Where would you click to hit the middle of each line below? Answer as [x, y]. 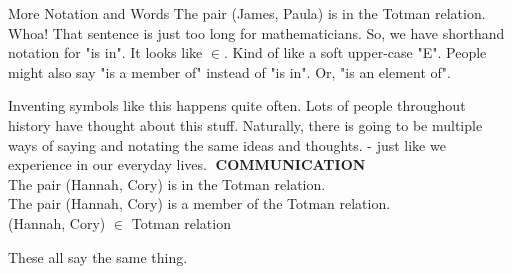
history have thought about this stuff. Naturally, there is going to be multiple [245, 124]
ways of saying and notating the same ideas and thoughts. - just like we [227, 144]
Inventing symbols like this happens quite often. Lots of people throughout [237, 105]
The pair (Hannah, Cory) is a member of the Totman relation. [199, 203]
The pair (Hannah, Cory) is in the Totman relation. [167, 183]
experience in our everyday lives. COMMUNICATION [187, 164]
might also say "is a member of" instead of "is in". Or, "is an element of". [229, 71]
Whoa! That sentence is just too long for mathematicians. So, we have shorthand [256, 32]
